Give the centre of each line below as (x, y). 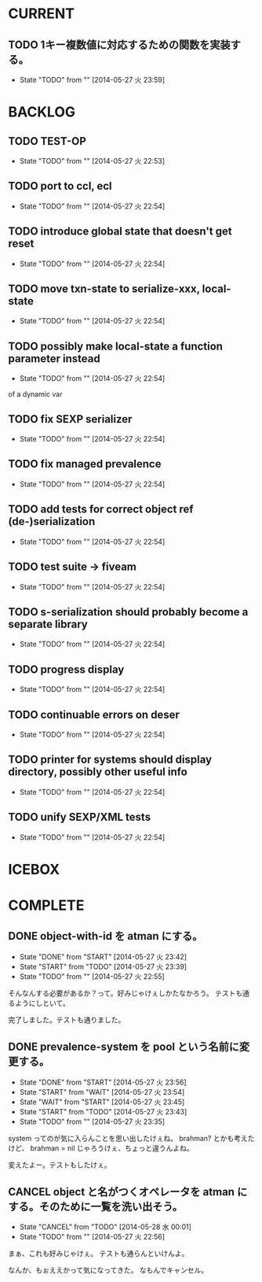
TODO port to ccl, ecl (60, 186)
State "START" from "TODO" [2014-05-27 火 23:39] (103, 966)
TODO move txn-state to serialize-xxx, (104, 289)
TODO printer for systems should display (110, 760)
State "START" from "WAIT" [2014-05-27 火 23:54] (102, 1092)
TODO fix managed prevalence (85, 464)
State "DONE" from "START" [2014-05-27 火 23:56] (103, 1082)
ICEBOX (34, 869)
